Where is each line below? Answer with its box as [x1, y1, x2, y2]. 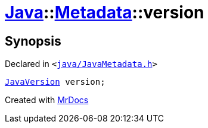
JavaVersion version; [5, 77, 105, 87]
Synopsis [5, 33, 61, 49]
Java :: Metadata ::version [5, 2, 204, 23]
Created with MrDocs [5, 95, 89, 105]
